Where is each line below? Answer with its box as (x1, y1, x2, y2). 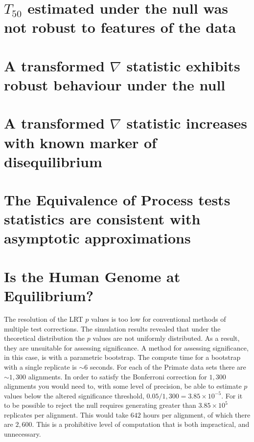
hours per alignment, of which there (143, 409, 251, 420)
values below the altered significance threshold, (4, 390, 144, 400)
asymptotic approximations (4, 228, 191, 248)
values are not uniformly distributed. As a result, (92, 333, 240, 343)
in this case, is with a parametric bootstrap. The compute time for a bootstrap (4, 352, 241, 362)
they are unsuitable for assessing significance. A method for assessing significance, (4, 342, 249, 353)
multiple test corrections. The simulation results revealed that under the (4, 323, 221, 333)
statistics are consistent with (4, 209, 201, 229)
